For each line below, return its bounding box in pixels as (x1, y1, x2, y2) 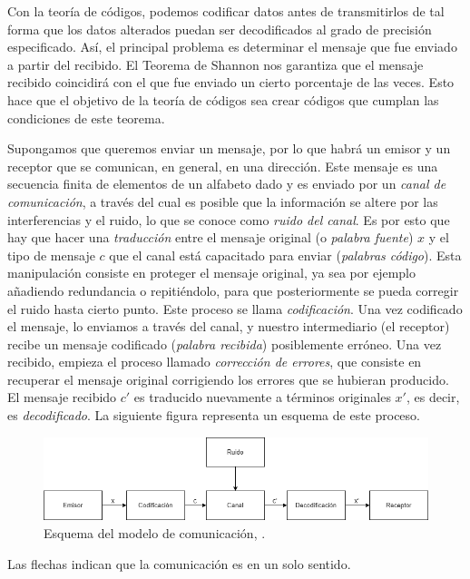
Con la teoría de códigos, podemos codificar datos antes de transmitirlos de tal (7, 2, 445, 20)
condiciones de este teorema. (7, 108, 165, 127)
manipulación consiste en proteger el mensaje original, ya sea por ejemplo (7, 263, 416, 282)
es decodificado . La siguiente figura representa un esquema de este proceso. (7, 406, 420, 425)
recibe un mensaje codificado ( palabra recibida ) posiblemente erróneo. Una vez (7, 334, 442, 353)
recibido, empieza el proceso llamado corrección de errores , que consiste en (7, 352, 422, 371)
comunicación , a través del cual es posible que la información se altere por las (7, 191, 438, 211)
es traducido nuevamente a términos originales (133, 388, 391, 407)
